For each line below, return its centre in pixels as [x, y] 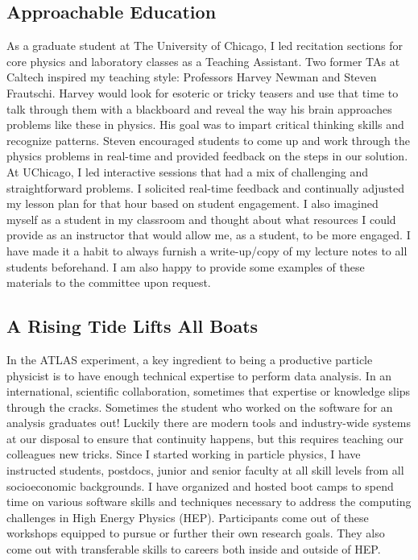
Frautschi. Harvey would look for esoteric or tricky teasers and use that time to [203, 92]
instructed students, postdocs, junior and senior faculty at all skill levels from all [205, 470]
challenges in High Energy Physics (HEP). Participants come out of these [188, 517]
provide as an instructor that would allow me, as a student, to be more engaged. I [209, 235]
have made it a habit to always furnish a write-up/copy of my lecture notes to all [207, 250]
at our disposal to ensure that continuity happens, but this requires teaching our [205, 438]
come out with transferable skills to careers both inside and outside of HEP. [194, 549]
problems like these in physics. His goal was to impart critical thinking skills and [205, 124]
